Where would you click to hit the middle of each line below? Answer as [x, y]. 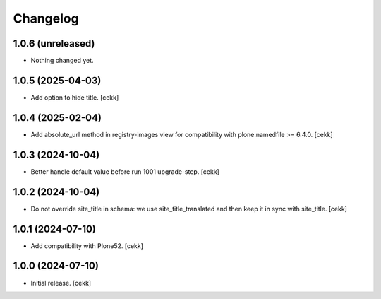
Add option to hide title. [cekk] [75, 97]
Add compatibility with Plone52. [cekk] [87, 246]
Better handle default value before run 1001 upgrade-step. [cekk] [125, 171]
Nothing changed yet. [62, 61]
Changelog [46, 18]
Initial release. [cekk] [61, 283]
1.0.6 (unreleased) [54, 43]
